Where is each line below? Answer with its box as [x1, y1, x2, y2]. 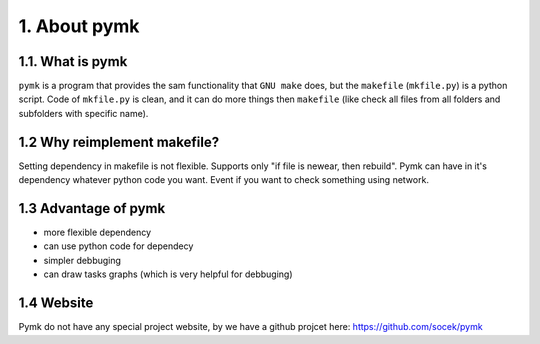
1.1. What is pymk [18, 53, 128, 70]
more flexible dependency [43, 226, 152, 239]
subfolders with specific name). [18, 107, 149, 119]
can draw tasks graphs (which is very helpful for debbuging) [43, 268, 293, 280]
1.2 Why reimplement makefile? [18, 133, 220, 150]
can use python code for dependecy [43, 240, 194, 252]
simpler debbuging [43, 254, 122, 266]
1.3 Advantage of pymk [18, 200, 166, 217]
